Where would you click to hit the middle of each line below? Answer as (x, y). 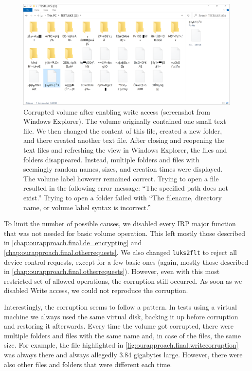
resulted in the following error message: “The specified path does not (126, 188)
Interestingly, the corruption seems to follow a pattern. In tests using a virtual (120, 306)
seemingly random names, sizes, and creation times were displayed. (123, 169)
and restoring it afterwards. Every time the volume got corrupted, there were (119, 326)
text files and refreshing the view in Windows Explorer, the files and (125, 150)
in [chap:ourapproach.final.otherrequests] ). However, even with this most (112, 271)
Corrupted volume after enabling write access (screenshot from (117, 111)
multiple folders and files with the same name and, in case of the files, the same (122, 335)
